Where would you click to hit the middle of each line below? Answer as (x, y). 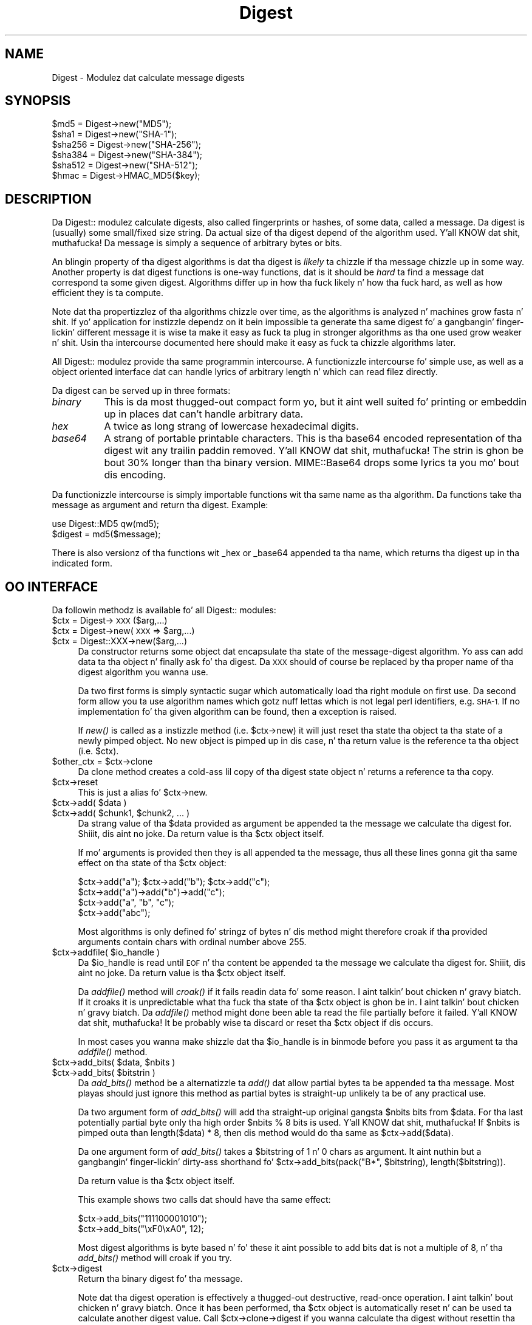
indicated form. (82, 563)
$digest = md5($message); (106, 534)
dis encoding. (135, 475)
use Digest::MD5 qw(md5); (106, 524)
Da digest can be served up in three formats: (141, 391)
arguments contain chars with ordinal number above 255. (192, 942)
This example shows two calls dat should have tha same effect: (204, 1200)
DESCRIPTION (48, 199)
